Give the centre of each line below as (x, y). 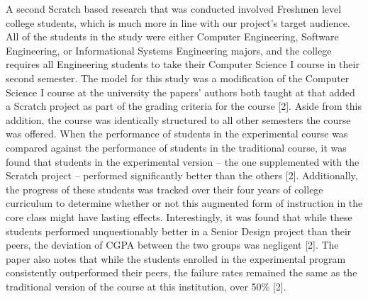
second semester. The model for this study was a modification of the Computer (178, 78)
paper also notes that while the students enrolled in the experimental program (176, 258)
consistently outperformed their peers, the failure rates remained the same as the (182, 272)
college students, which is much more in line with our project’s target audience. (178, 22)
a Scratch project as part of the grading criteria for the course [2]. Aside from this (184, 106)
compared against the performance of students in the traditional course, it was (176, 147)
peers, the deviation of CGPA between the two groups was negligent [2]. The (172, 245)
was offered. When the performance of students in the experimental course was (177, 134)
